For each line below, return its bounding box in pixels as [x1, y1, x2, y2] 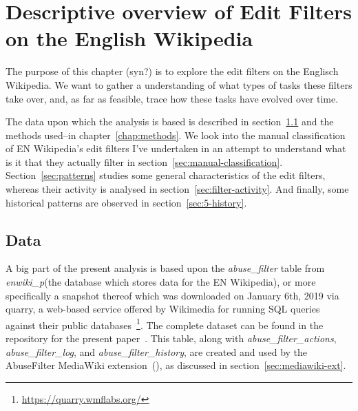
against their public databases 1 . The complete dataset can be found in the [6, 315, 324, 332]
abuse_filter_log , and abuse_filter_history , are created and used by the [6, 344, 308, 359]
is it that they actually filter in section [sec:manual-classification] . [6, 154, 283, 169]
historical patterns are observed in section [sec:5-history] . [6, 195, 247, 209]
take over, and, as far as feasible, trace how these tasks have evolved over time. [6, 91, 339, 105]
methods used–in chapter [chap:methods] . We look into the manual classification [6, 127, 346, 142]
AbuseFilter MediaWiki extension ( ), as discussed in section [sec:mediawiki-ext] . [6, 358, 346, 372]
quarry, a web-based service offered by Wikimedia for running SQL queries [6, 302, 320, 316]
